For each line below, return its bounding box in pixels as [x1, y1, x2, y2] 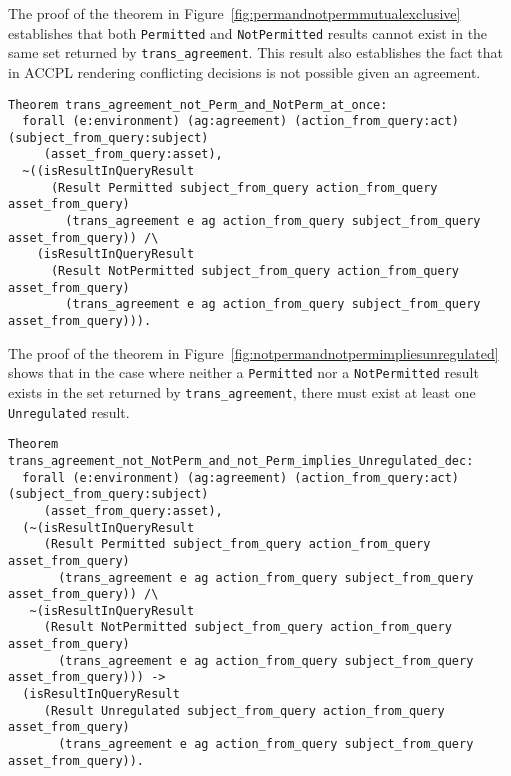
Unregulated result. [8, 401, 130, 422]
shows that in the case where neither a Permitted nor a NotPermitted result [8, 362, 479, 383]
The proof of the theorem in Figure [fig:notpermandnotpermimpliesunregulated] [8, 342, 499, 363]
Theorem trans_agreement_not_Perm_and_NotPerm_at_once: [8, 97, 388, 112]
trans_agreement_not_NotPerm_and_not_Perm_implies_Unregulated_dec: [8, 453, 474, 468]
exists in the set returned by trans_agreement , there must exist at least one [8, 381, 476, 402]
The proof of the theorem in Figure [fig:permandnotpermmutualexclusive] [8, 3, 461, 23]
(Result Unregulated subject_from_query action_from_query [43, 703, 445, 718]
